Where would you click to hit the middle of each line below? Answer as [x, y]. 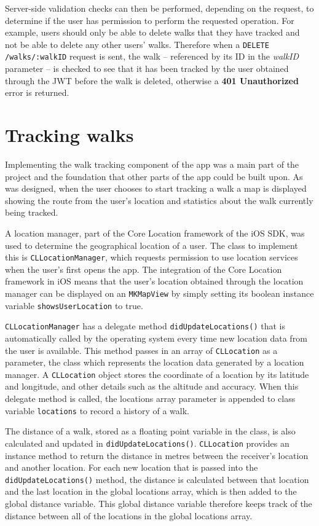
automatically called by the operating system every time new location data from [156, 338]
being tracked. [32, 212]
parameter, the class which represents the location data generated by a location [155, 362]
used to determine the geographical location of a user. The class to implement [152, 245]
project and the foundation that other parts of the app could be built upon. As [154, 176]
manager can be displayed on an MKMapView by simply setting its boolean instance [159, 293]
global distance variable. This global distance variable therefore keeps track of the [159, 503]
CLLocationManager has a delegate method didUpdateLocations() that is [145, 326]
